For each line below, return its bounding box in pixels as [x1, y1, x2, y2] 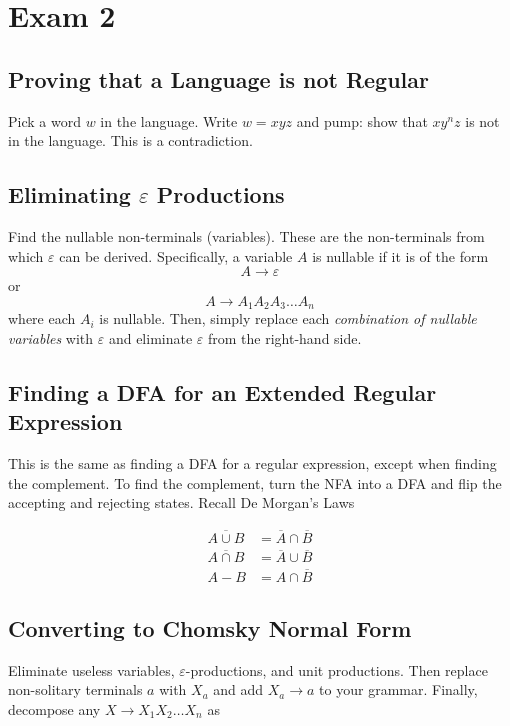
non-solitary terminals [8, 679, 143, 700]
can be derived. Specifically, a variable [59, 245, 293, 266]
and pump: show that [296, 110, 428, 131]
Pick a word [8, 110, 81, 131]
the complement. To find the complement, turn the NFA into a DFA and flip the [8, 472, 502, 493]
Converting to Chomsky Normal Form [8, 612, 412, 643]
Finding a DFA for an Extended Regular [8, 376, 437, 407]
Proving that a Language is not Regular [8, 63, 429, 94]
